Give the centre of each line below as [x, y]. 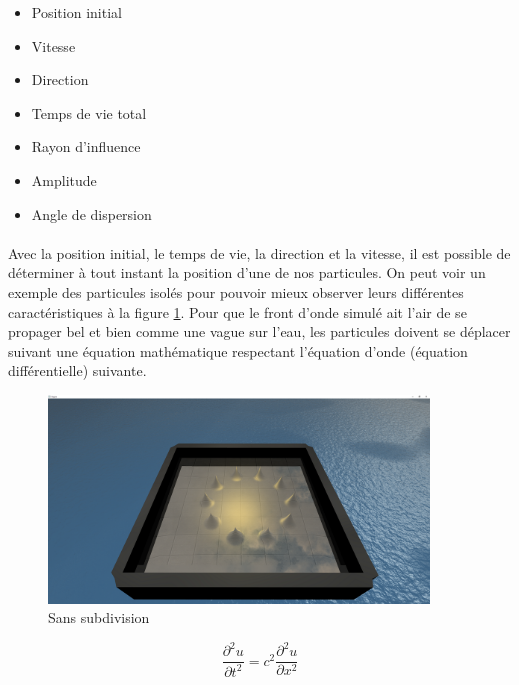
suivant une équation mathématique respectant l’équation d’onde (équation [238, 350]
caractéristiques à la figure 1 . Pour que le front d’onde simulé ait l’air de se [237, 311]
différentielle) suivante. [77, 370]
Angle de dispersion [91, 213]
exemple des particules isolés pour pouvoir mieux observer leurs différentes [236, 291]
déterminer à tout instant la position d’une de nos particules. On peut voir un [247, 272]
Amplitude [64, 179]
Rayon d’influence [86, 146]
